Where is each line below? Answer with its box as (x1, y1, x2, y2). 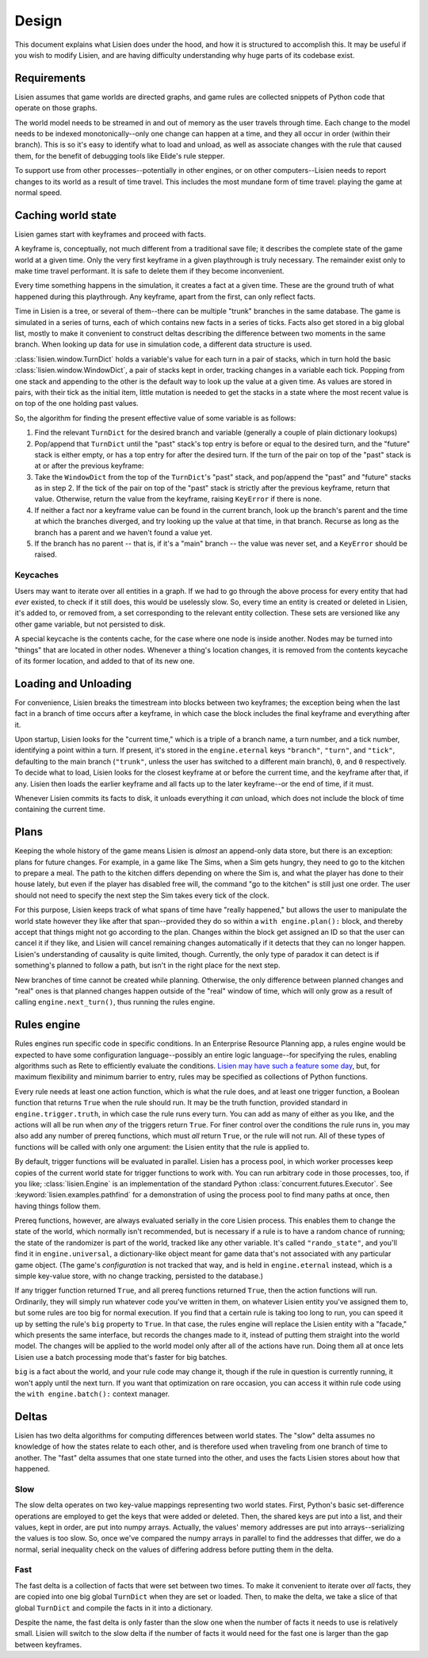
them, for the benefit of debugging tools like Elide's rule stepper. (14, 151, 225, 160)
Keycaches (14, 569, 59, 580)
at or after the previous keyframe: (34, 461, 144, 471)
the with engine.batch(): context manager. (14, 1388, 170, 1399)
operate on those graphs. (14, 103, 98, 113)
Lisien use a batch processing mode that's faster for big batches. (14, 1352, 227, 1361)
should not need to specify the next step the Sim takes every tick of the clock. (14, 890, 269, 900)
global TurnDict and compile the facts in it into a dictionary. (14, 1602, 213, 1613)
